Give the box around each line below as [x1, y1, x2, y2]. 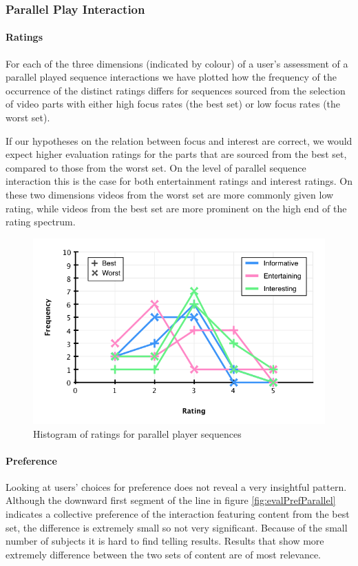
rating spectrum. [6, 214, 76, 229]
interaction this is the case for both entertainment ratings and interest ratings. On [6, 174, 352, 188]
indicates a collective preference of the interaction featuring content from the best [6, 507, 350, 521]
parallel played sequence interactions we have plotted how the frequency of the [6, 70, 337, 84]
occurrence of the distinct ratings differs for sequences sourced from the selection [6, 83, 346, 97]
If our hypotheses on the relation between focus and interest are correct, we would [6, 133, 352, 148]
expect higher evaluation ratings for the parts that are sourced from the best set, [6, 147, 347, 161]
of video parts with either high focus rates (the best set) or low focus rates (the [6, 97, 341, 111]
